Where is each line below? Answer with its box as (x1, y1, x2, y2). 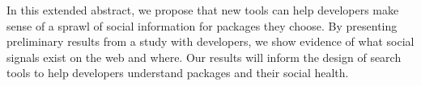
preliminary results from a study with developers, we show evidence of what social (6, 33, 415, 50)
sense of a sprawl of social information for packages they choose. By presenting (6, 17, 398, 34)
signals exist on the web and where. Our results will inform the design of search (6, 48, 402, 65)
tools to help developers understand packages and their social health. (6, 64, 349, 81)
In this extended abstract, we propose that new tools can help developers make (6, 2, 399, 18)
